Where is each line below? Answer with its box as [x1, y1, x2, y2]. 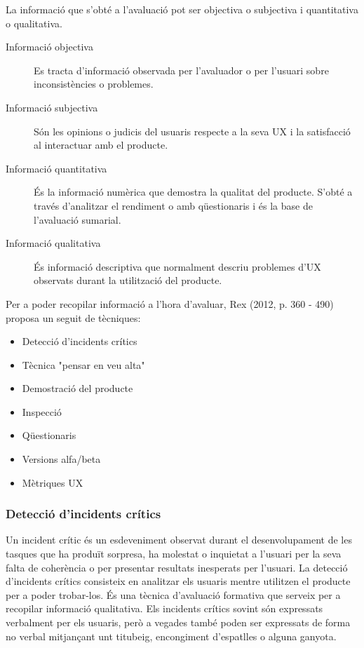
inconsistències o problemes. [34, 76, 154, 91]
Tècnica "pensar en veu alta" [22, 357, 145, 372]
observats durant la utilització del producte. [34, 273, 222, 288]
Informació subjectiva [6, 100, 98, 114]
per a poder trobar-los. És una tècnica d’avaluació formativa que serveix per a [6, 587, 341, 602]
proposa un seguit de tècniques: [6, 310, 141, 325]
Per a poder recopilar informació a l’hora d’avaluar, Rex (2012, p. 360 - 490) [6, 296, 334, 311]
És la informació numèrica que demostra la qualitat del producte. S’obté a [34, 184, 353, 199]
